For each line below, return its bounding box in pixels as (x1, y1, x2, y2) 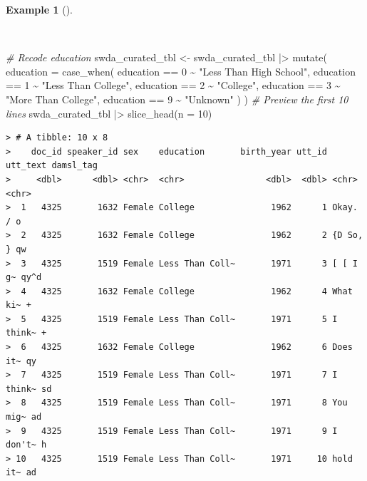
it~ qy (6, 356, 36, 366)
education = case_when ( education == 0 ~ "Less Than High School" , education (6, 63, 356, 78)
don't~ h (6, 440, 47, 450)
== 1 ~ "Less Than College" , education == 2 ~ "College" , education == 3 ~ (6, 78, 341, 93)
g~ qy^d (6, 272, 42, 283)
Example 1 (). (6, 2, 73, 16)
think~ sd (6, 383, 52, 394)
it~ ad (6, 467, 36, 478)
